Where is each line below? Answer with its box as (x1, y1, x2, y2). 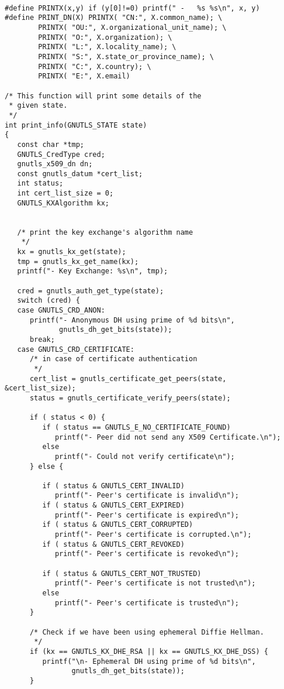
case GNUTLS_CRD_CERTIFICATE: (17, 345, 134, 354)
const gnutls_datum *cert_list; (17, 169, 143, 178)
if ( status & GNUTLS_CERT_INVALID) (42, 481, 185, 490)
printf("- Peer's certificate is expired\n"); (54, 510, 239, 519)
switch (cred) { (17, 296, 80, 305)
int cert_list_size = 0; (17, 189, 114, 198)
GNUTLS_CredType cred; (17, 150, 105, 159)
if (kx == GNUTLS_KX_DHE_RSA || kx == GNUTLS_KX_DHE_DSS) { (29, 647, 269, 656)
